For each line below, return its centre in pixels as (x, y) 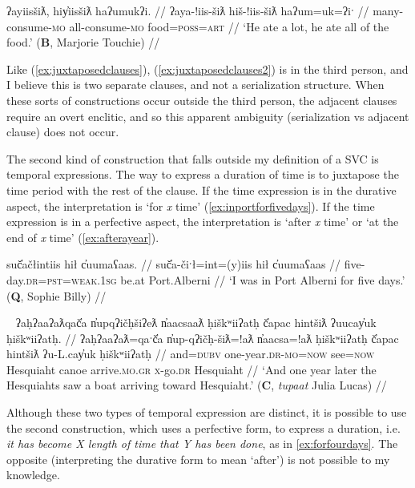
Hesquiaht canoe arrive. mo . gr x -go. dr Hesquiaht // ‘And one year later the (191, 369)
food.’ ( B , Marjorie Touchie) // (83, 42)
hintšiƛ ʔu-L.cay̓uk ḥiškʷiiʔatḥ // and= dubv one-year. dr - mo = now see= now (191, 354)
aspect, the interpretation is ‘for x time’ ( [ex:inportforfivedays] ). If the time (191, 206)
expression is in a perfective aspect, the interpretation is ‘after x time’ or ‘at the (203, 222)
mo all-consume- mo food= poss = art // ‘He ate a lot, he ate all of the (220, 26)
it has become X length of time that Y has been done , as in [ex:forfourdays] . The (202, 444)
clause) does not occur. (63, 132)
